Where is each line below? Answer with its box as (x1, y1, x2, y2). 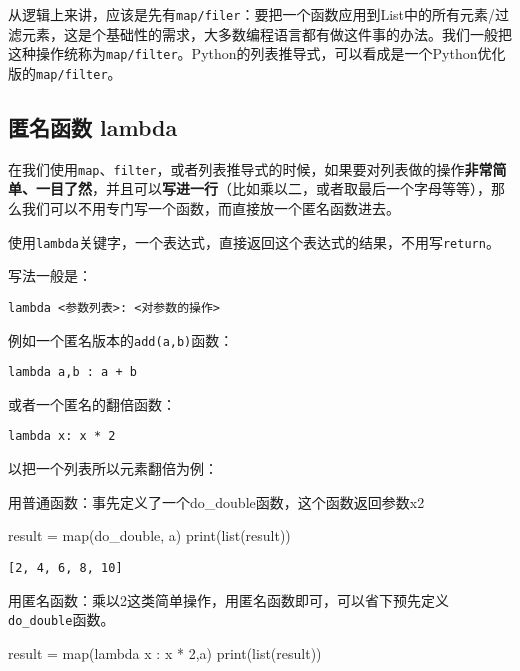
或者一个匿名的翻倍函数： (8, 393, 176, 414)
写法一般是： (8, 265, 92, 286)
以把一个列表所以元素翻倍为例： (8, 458, 218, 479)
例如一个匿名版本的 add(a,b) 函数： (8, 329, 234, 350)
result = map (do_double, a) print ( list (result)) (8, 525, 291, 546)
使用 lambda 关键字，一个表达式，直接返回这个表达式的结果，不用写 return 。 (8, 231, 500, 252)
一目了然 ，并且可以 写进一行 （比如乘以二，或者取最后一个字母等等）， (35, 178, 491, 199)
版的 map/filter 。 (8, 62, 122, 83)
